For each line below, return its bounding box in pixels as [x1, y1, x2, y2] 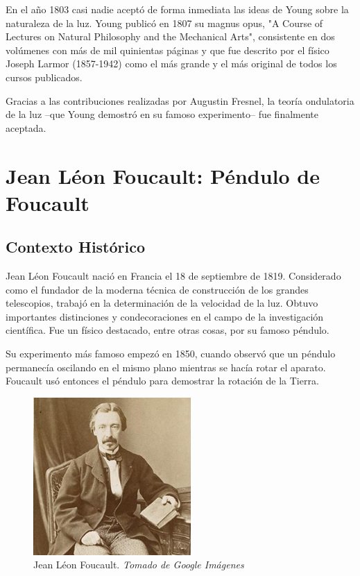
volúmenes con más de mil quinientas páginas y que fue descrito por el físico [6, 42, 329, 57]
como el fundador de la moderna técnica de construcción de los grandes [6, 282, 309, 296]
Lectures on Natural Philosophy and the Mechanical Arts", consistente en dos [6, 29, 335, 44]
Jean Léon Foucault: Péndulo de [6, 161, 320, 189]
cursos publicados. [6, 69, 83, 84]
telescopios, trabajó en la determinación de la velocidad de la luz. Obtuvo [6, 296, 318, 310]
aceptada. [6, 120, 46, 135]
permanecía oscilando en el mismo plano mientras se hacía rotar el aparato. [6, 359, 326, 374]
